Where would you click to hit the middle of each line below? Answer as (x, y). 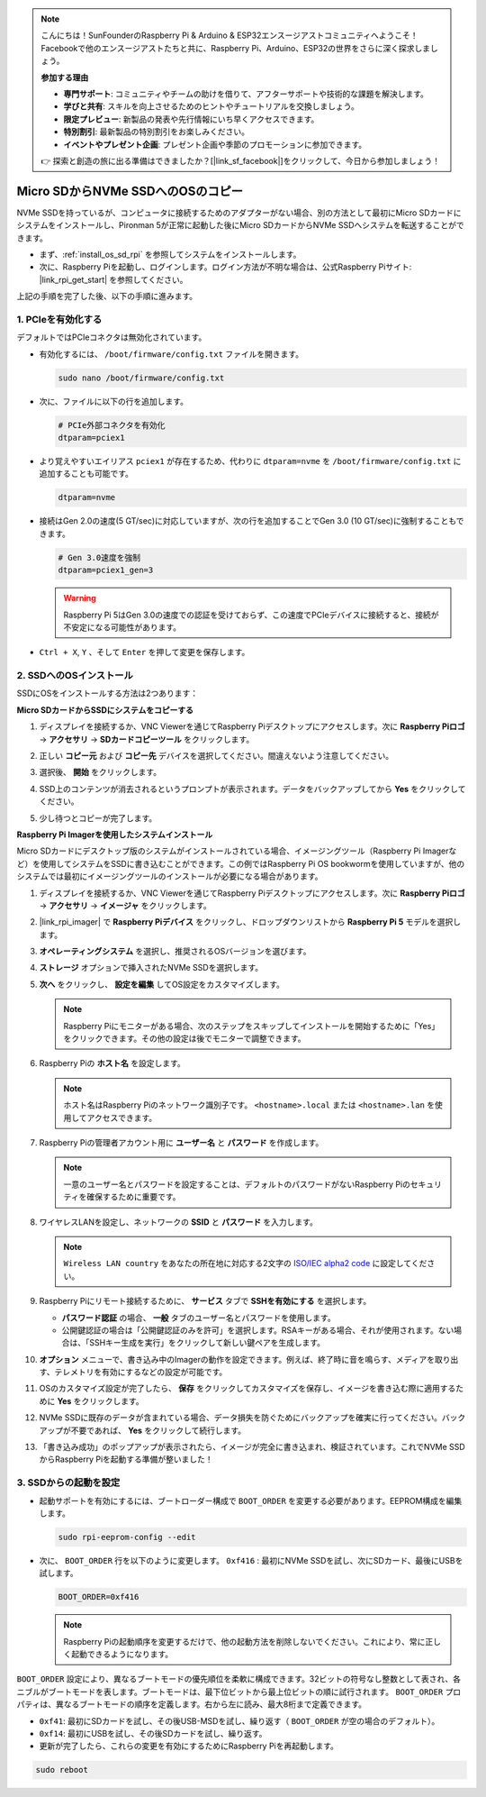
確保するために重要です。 (134, 1197)
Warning (80, 598)
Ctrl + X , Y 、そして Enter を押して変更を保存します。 (144, 652)
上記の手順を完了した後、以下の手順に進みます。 (107, 296)
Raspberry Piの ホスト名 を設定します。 (112, 1063)
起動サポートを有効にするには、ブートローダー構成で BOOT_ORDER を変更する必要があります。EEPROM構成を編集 (251, 1501)
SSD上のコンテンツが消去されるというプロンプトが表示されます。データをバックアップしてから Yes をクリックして (252, 789)
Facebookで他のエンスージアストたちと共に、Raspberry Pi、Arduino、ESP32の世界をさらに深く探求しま (236, 48)
